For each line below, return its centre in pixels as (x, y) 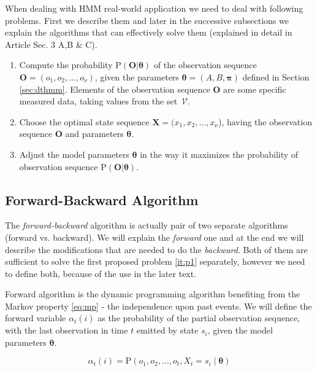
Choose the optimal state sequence (84, 121)
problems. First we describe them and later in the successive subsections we (147, 20)
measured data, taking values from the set (98, 101)
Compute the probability (66, 65)
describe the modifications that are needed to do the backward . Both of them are (156, 249)
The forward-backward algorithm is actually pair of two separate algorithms (147, 225)
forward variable (36, 318)
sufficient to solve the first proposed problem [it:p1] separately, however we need (155, 261)
